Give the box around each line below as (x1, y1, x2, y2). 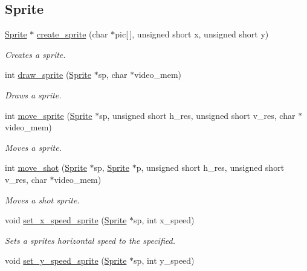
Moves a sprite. (5, 141, 62, 153)
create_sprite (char (36, 28, 108, 40)
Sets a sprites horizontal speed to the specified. (5, 234, 175, 246)
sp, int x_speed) (134, 214, 195, 226)
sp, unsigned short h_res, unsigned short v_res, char (99, 109, 296, 121)
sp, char (98, 68, 128, 81)
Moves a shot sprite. (5, 193, 80, 206)
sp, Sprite (94, 161, 130, 174)
